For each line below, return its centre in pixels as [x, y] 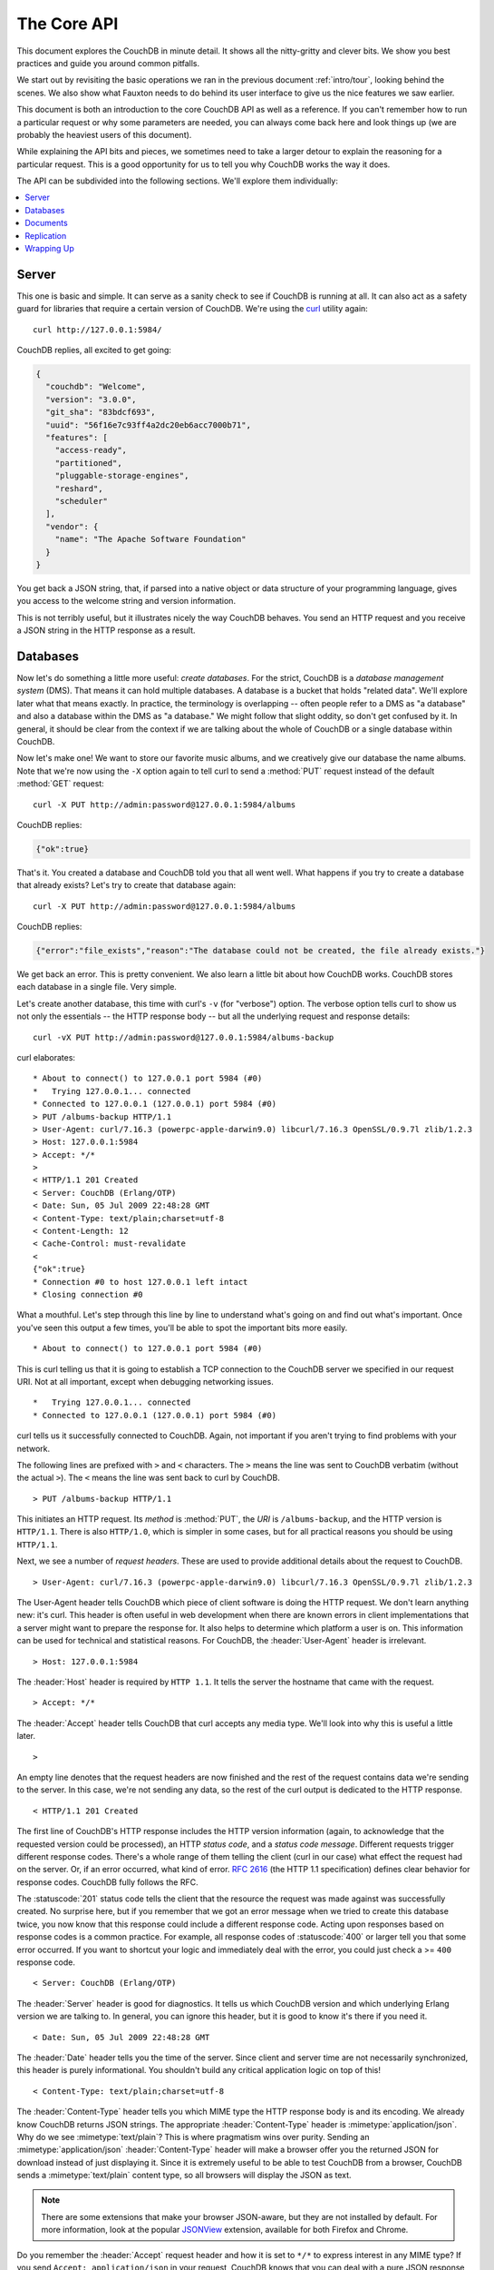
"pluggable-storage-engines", [122, 476]
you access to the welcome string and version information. [126, 601]
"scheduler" [82, 501]
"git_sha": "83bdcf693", [101, 412]
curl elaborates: [46, 1057]
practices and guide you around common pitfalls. [108, 63]
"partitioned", [88, 463]
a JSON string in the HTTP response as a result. [106, 630]
